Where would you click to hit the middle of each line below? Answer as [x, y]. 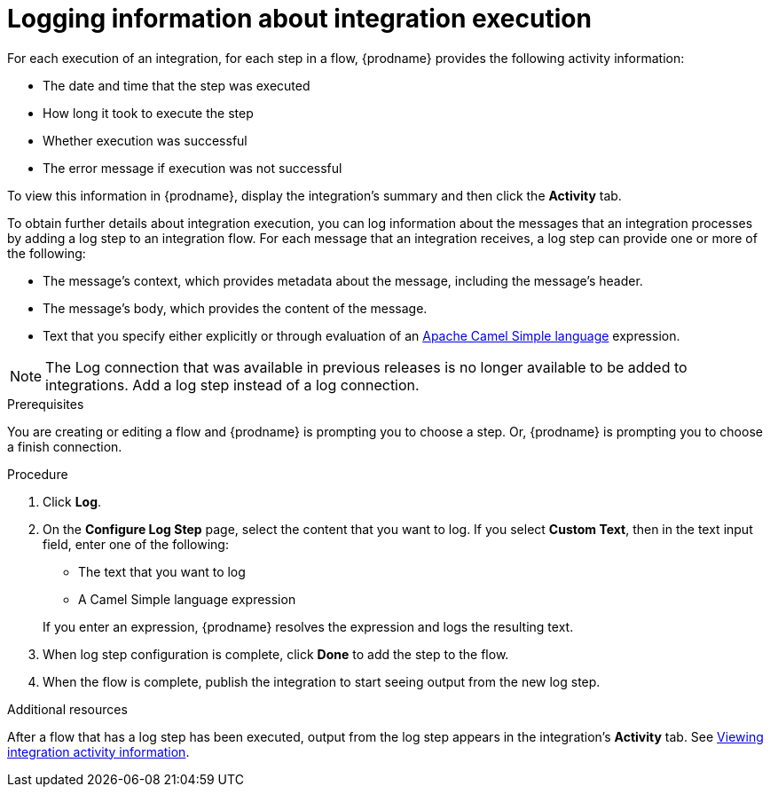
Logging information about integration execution [299, 19]
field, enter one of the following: [136, 544]
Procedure [38, 474]
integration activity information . [98, 751]
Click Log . [72, 501]
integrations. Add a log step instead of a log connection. [232, 385]
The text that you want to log [162, 571]
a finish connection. [65, 446]
